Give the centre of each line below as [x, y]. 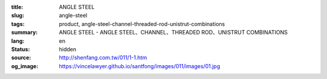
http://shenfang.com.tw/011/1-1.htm [103, 58]
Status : [21, 49]
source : [21, 58]
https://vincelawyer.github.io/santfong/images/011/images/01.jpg [140, 66]
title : [17, 7]
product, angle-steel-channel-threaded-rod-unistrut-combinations [142, 24]
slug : [18, 16]
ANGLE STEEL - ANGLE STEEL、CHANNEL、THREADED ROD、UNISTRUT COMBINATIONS [173, 33]
